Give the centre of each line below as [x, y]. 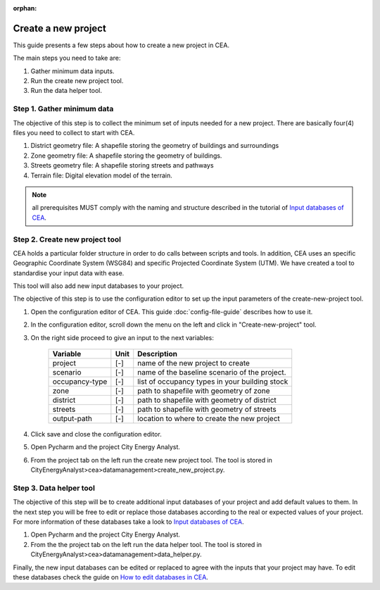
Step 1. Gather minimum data [63, 109]
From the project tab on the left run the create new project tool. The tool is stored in [151, 460]
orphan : [25, 8]
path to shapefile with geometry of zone [204, 391]
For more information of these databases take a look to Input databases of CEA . [128, 522]
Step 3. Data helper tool [54, 488]
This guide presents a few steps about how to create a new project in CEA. [121, 45]
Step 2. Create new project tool [67, 239]
